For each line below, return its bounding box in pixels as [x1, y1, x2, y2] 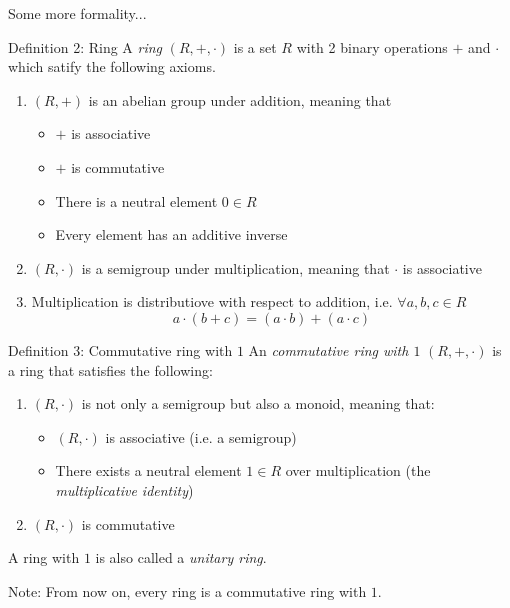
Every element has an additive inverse [55, 224, 288, 245]
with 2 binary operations [296, 36, 448, 57]
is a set [233, 36, 277, 57]
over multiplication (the [285, 460, 431, 481]
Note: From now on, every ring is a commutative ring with [8, 580, 367, 601]
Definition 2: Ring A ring [8, 36, 163, 57]
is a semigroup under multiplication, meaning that [81, 257, 390, 278]
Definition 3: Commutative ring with [8, 339, 233, 360]
